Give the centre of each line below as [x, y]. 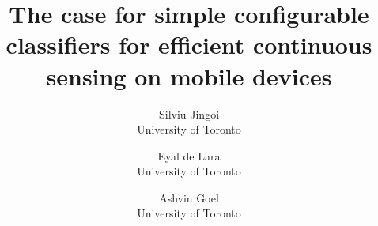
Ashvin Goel [189, 197]
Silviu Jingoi [189, 113]
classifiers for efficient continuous [189, 45]
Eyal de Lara [189, 155]
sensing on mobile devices [189, 75]
